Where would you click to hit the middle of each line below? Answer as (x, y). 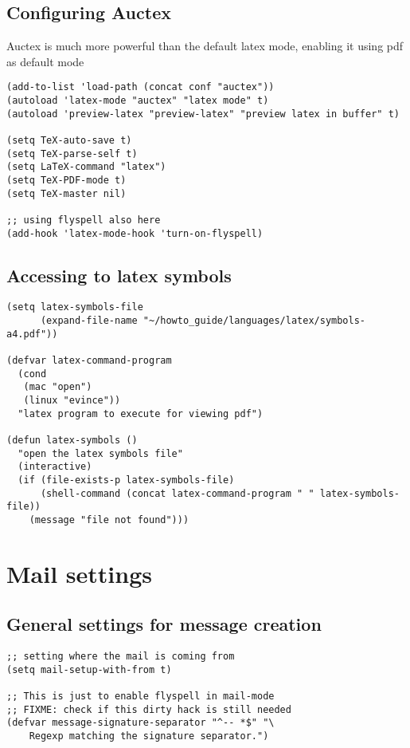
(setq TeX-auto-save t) (69, 141)
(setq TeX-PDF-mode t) (66, 180)
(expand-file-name (89, 321)
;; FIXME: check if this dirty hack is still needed (149, 709)
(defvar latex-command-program (89, 361)
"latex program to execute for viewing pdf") (141, 413)
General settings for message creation (164, 624)
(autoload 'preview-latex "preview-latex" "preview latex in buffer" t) (203, 114)
